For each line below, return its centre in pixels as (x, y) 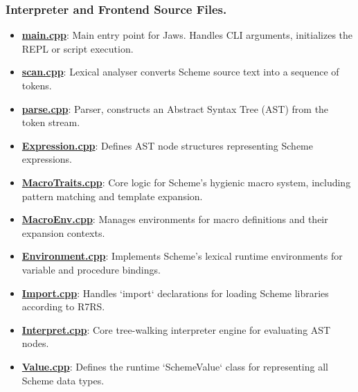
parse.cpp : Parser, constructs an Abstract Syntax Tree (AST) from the (175, 108)
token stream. (51, 122)
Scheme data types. (63, 380)
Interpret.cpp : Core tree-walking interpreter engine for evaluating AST (176, 329)
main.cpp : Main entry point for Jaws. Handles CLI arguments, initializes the (187, 35)
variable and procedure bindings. (91, 269)
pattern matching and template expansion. (112, 196)
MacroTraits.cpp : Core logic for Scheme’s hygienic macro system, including (186, 182)
